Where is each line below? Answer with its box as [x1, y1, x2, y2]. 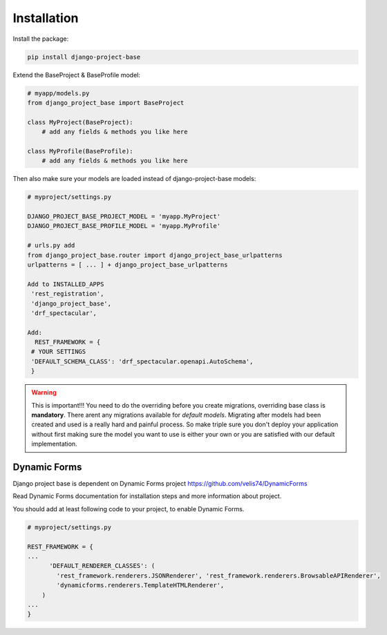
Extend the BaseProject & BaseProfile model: [12, 70, 141, 79]
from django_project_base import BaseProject [27, 99, 185, 106]
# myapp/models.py [27, 89, 90, 97]
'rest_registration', [31, 290, 104, 298]
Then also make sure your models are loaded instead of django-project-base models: [12, 175, 256, 183]
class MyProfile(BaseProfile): [27, 147, 134, 155]
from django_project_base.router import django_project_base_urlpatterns [27, 251, 283, 259]
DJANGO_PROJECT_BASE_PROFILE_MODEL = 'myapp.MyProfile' [27, 222, 221, 230]
